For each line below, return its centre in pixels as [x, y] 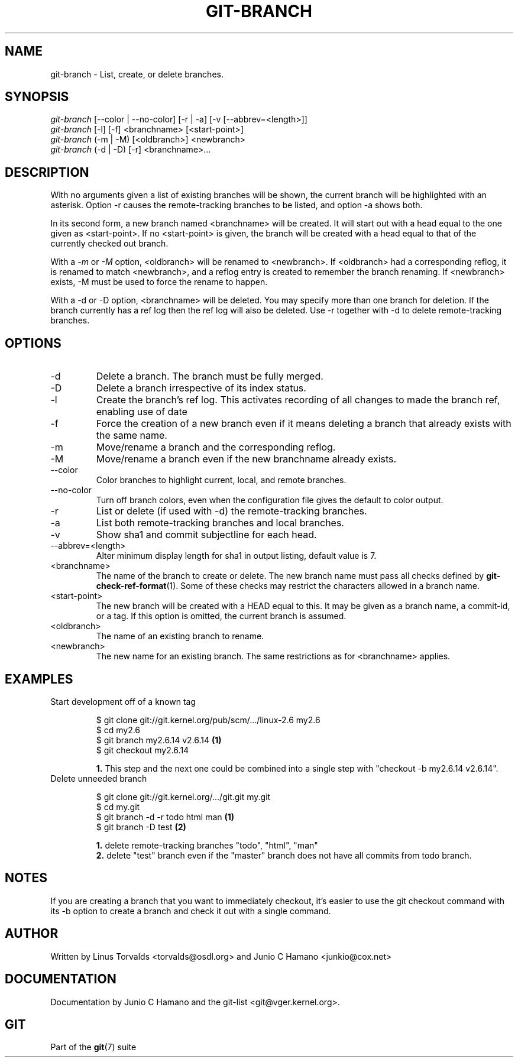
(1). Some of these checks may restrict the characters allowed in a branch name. [323, 586]
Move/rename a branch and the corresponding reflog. [216, 447]
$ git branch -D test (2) [141, 827]
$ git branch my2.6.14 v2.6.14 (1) [159, 740]
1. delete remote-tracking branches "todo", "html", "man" [207, 845]
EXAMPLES [39, 679]
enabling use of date [142, 412]
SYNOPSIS [37, 97]
